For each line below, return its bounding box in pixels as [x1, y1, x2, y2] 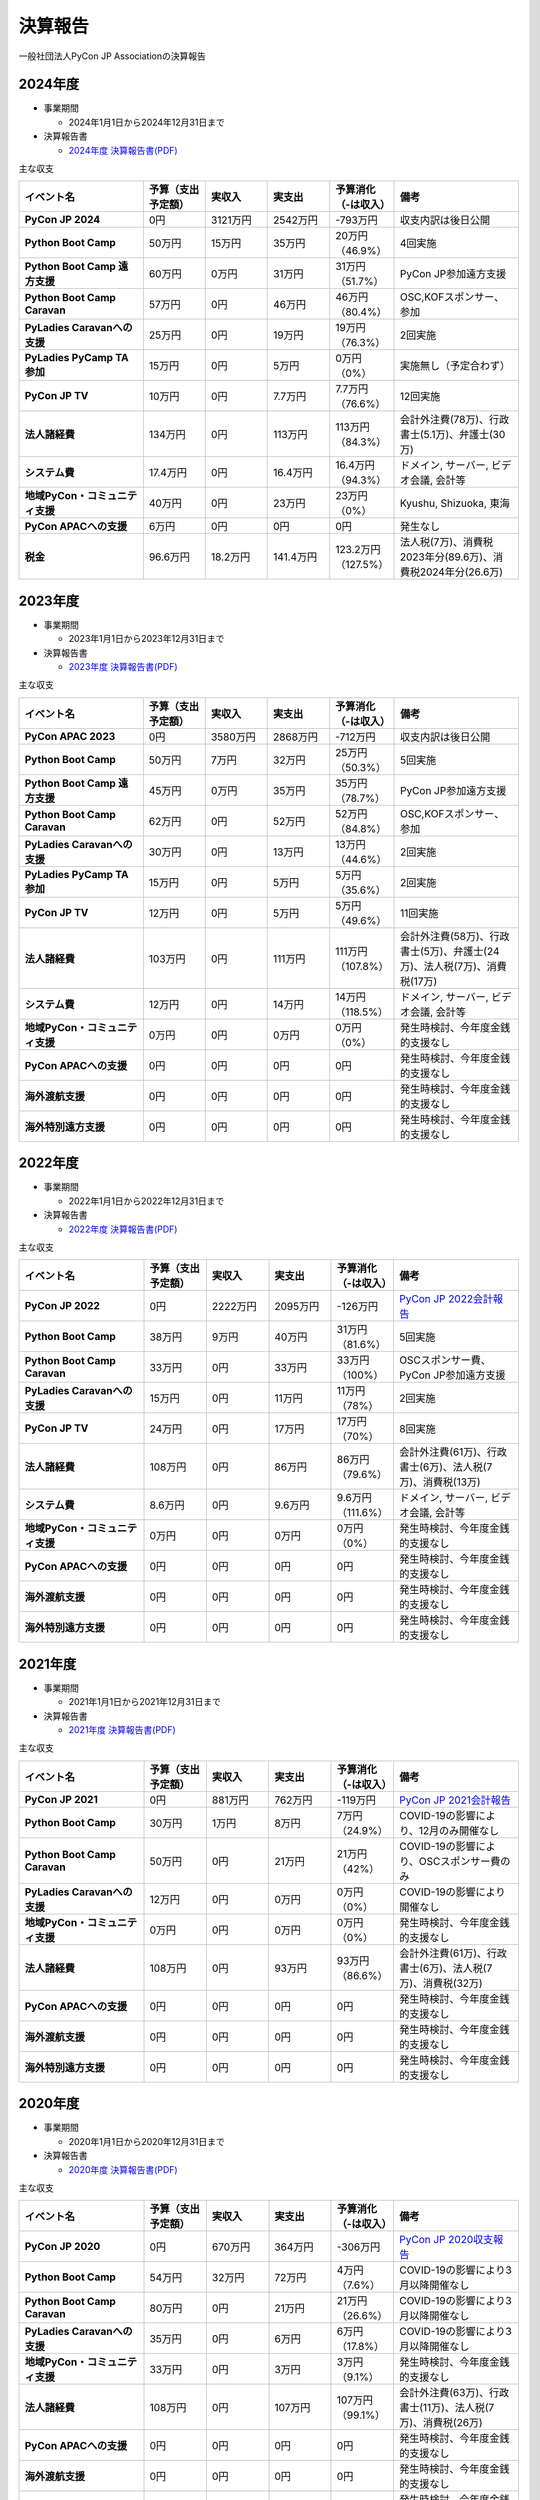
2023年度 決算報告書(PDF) [68, 661, 179, 673]
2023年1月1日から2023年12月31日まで [68, 633, 225, 645]
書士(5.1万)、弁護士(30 [400, 428, 506, 442]
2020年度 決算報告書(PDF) [68, 2163, 179, 2175]
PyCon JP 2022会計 [398, 1292, 494, 1306]
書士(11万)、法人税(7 [398, 2401, 495, 2415]
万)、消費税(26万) [398, 2416, 484, 2430]
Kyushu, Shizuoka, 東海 [400, 496, 510, 510]
